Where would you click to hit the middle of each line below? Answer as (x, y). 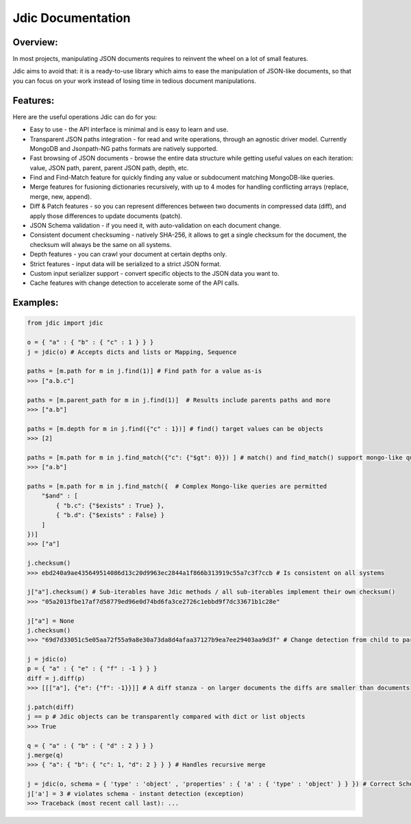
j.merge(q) (45, 755)
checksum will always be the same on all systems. (101, 244)
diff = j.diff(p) (56, 678)
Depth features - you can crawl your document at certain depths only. (128, 255)
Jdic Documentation (72, 18)
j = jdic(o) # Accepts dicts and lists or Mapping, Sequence (132, 352)
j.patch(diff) (51, 707)
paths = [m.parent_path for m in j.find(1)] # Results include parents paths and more (179, 400)
